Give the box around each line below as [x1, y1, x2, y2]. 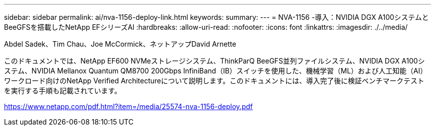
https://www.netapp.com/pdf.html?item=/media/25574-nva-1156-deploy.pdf [4, 102, 253, 111]
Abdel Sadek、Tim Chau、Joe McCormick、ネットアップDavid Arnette [4, 40, 236, 48]
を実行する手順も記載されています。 [4, 86, 122, 95]
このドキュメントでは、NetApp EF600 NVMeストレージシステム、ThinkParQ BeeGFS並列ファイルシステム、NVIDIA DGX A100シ [4, 57, 425, 65]
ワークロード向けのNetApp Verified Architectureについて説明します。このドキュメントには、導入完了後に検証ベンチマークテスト [4, 76, 425, 85]
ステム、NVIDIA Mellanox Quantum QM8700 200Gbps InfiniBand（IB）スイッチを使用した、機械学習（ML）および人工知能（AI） [4, 66, 428, 75]
